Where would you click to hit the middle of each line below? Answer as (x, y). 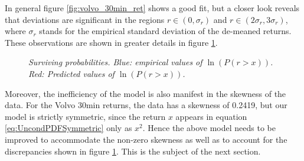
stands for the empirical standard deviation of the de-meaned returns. (165, 31)
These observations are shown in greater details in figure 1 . (111, 42)
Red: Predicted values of (71, 73)
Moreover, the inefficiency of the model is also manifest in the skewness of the (146, 93)
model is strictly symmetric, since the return (85, 116)
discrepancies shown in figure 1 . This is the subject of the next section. (133, 151)
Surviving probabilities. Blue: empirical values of (115, 62)
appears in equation (211, 116)
